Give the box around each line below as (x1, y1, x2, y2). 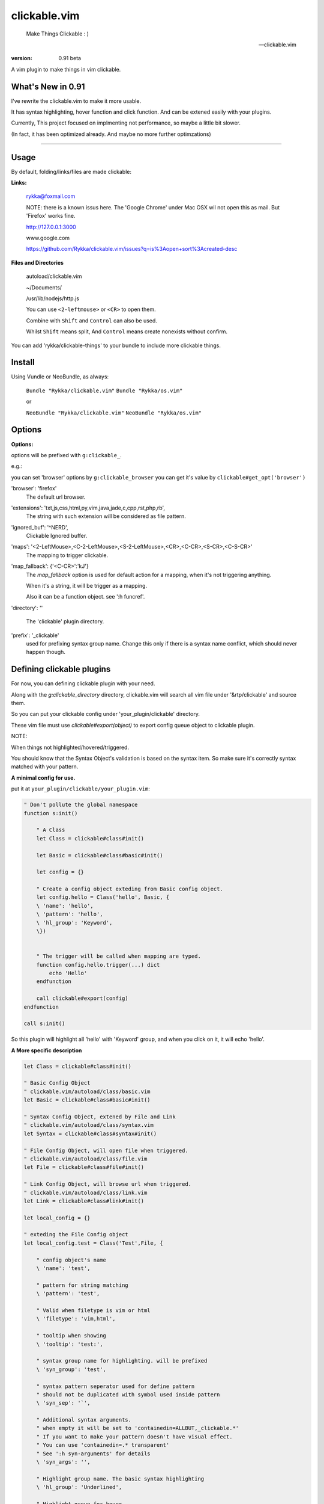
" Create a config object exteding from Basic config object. (36, 886, 223, 893)
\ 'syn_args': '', (36, 1459, 91, 1465)
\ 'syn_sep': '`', (36, 1399, 91, 1407)
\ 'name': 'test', (36, 1265, 91, 1272)
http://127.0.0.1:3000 (26, 223, 76, 230)
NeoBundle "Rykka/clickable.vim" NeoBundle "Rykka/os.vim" (26, 409, 202, 416)
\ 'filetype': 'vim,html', (36, 1315, 116, 1322)
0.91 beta (58, 55, 81, 62)
